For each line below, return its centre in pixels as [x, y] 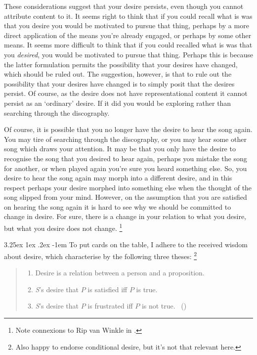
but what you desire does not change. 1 [63, 227]
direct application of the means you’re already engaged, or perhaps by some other [128, 35]
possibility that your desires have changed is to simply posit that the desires [119, 83]
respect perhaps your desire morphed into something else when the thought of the [128, 187]
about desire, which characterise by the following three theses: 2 [101, 255]
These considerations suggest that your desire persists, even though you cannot [124, 6]
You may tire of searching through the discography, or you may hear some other [125, 139]
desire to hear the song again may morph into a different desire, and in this [118, 178]
